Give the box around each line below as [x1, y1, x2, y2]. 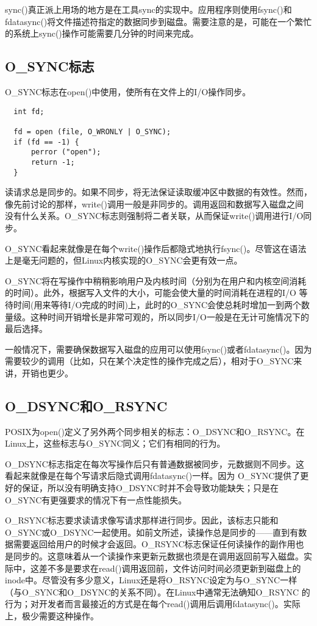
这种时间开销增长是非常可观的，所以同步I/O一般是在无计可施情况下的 [30, 310, 309, 323]
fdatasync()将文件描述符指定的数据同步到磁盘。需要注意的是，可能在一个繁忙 [5, 15, 312, 27]
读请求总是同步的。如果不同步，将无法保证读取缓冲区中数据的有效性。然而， [5, 185, 312, 198]
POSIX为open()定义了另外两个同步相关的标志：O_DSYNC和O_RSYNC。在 [5, 425, 305, 437]
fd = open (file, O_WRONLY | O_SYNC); [13, 127, 171, 136]
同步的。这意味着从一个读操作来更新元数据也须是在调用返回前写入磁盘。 [13, 550, 304, 563]
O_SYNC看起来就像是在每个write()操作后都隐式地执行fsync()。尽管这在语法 [5, 242, 307, 254]
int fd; [13, 107, 45, 116]
